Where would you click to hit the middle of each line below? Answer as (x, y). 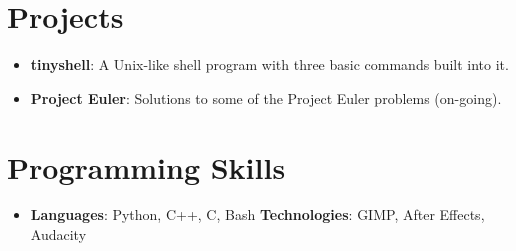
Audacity (58, 234)
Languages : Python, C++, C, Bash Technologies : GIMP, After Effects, (257, 214)
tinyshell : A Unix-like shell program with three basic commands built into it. (269, 64)
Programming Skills (146, 166)
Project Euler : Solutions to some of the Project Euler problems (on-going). (266, 97)
